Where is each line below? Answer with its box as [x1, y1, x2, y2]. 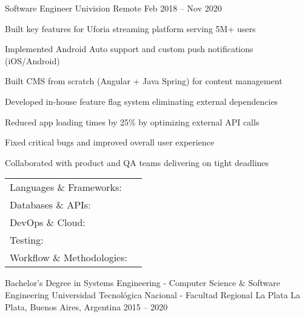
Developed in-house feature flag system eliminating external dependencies [5, 95, 278, 107]
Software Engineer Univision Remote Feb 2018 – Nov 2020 [5, 2, 222, 14]
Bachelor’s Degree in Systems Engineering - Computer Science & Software [5, 276, 281, 289]
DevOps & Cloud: [10, 215, 85, 230]
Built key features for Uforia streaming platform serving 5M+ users [5, 22, 256, 35]
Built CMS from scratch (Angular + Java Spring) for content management [5, 75, 283, 87]
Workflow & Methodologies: [10, 250, 127, 265]
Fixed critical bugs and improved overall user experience [5, 136, 215, 148]
